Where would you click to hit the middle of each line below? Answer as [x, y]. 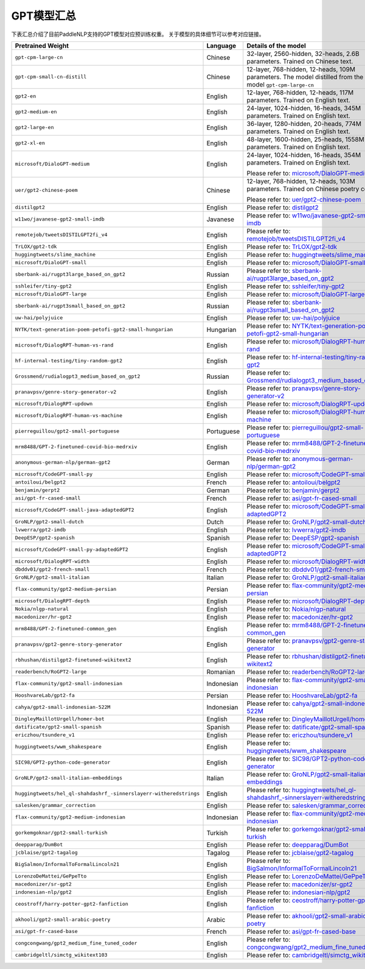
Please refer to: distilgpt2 [283, 207]
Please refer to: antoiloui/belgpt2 [294, 482]
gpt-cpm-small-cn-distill [51, 77]
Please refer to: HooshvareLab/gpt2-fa [302, 696]
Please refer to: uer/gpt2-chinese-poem [304, 199]
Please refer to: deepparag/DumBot [298, 845]
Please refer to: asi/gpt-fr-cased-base [301, 931]
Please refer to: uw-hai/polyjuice [294, 318]
